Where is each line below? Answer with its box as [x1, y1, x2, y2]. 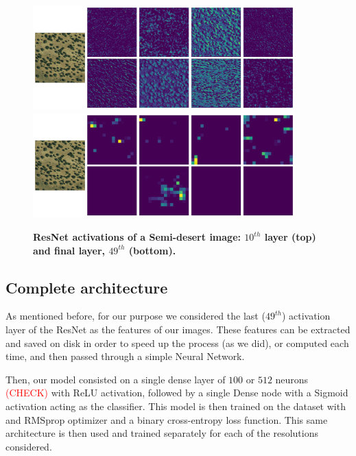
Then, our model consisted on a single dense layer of [5, 372, 226, 386]
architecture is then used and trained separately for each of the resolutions [5, 426, 319, 440]
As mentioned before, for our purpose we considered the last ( [5, 309, 265, 323]
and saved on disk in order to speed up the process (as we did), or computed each [5, 335, 349, 350]
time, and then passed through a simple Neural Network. [5, 349, 245, 363]
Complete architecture [5, 276, 168, 298]
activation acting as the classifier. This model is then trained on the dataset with [5, 398, 346, 413]
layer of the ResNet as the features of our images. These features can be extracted [5, 322, 351, 336]
